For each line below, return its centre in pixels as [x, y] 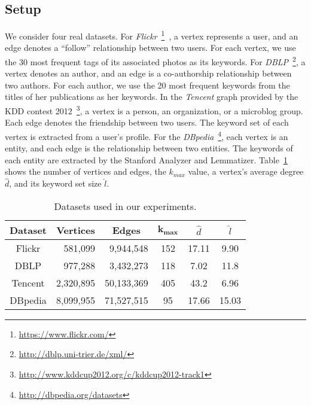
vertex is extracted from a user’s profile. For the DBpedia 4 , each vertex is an [147, 135]
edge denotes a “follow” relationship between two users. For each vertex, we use [150, 48]
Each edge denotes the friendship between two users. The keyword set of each [147, 122]
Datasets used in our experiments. [125, 206]
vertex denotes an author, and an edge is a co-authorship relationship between [148, 73]
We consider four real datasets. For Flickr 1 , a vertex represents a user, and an [152, 35]
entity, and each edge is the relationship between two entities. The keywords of [149, 148]
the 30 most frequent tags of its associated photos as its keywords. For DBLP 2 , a [155, 61]
